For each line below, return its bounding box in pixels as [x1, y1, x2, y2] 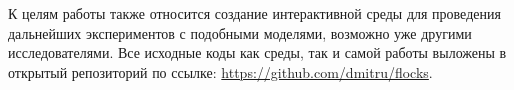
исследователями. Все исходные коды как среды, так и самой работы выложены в [8, 42, 507, 63]
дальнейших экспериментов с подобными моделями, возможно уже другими [8, 22, 472, 43]
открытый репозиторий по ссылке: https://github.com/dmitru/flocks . [8, 61, 433, 82]
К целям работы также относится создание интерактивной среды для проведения [8, 3, 501, 23]
